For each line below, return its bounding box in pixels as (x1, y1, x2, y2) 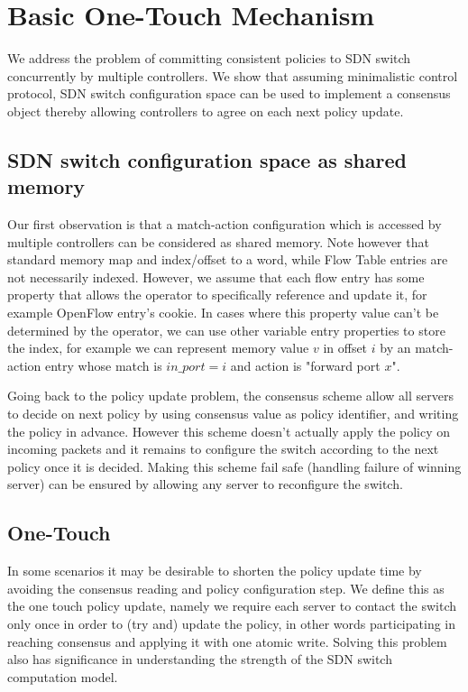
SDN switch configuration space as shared (7, 145, 407, 173)
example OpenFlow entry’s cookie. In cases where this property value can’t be (7, 303, 439, 322)
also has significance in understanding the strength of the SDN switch (7, 650, 392, 669)
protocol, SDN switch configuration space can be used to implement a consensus (7, 84, 451, 103)
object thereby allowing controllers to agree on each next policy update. (7, 101, 404, 120)
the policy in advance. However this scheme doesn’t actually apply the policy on (7, 421, 451, 440)
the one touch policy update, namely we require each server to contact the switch (7, 596, 457, 615)
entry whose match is (44, 355, 162, 374)
